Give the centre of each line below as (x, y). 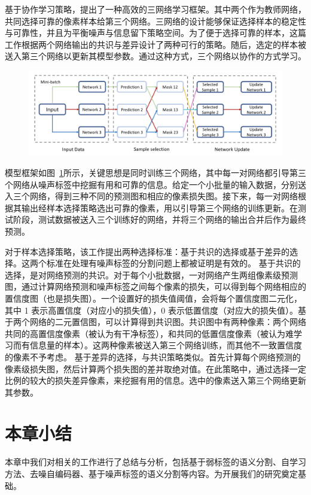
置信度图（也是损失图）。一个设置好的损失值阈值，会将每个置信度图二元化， (153, 298)
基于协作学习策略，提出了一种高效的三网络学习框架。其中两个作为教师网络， (155, 9)
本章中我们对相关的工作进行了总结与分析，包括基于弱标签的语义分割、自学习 (155, 462)
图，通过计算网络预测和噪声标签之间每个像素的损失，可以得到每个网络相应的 (155, 286)
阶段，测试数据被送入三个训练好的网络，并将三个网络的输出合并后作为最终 (159, 219)
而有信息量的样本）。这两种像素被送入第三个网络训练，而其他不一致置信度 (157, 345)
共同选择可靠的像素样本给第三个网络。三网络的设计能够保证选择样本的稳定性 (155, 21)
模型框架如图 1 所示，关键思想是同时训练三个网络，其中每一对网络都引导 (147, 172)
